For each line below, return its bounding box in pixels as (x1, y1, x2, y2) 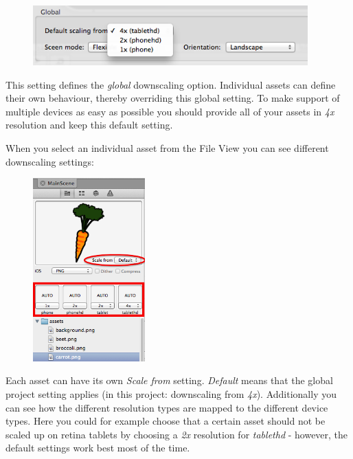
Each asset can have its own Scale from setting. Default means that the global (5, 373, 333, 388)
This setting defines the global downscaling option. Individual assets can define (5, 77, 336, 91)
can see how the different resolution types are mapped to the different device (5, 400, 328, 414)
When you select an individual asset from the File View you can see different (5, 140, 329, 155)
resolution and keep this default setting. (5, 117, 173, 132)
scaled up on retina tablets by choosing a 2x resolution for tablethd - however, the (5, 427, 348, 441)
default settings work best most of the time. (5, 440, 190, 455)
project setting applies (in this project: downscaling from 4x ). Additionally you (5, 386, 337, 401)
